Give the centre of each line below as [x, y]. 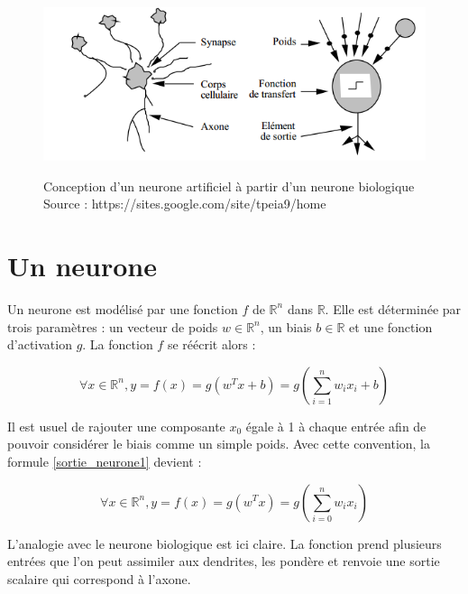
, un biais [286, 326]
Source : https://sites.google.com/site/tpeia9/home [185, 204]
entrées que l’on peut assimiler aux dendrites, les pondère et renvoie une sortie [224, 561]
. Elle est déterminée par [393, 308]
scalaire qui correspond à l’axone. [99, 578]
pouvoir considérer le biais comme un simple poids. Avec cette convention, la [219, 444]
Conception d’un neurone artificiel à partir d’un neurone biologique [229, 186]
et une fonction [391, 326]
